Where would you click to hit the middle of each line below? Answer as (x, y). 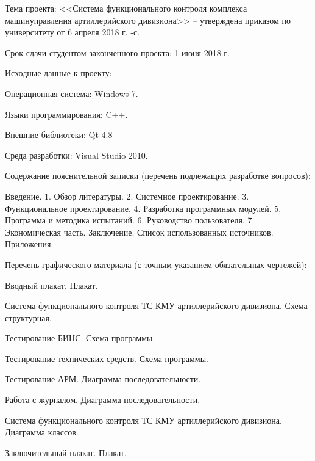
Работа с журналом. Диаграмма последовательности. (103, 400)
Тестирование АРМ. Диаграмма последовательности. (103, 379)
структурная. (28, 317)
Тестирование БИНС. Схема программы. (80, 338)
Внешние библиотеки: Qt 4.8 (59, 135)
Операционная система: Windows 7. (72, 93)
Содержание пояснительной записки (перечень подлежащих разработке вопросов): (158, 176)
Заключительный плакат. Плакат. (66, 452)
